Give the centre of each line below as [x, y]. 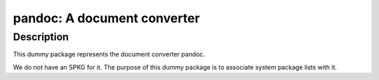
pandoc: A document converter [106, 18]
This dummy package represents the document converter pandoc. [109, 54]
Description [41, 37]
